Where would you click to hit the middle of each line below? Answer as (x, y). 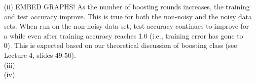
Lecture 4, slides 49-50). (40, 55)
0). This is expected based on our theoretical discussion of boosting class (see (121, 45)
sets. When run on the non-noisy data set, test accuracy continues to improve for (127, 26)
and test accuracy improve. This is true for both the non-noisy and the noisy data (128, 16)
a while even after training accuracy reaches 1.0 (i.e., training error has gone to (124, 35)
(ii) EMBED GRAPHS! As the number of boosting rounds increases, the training (127, 6)
